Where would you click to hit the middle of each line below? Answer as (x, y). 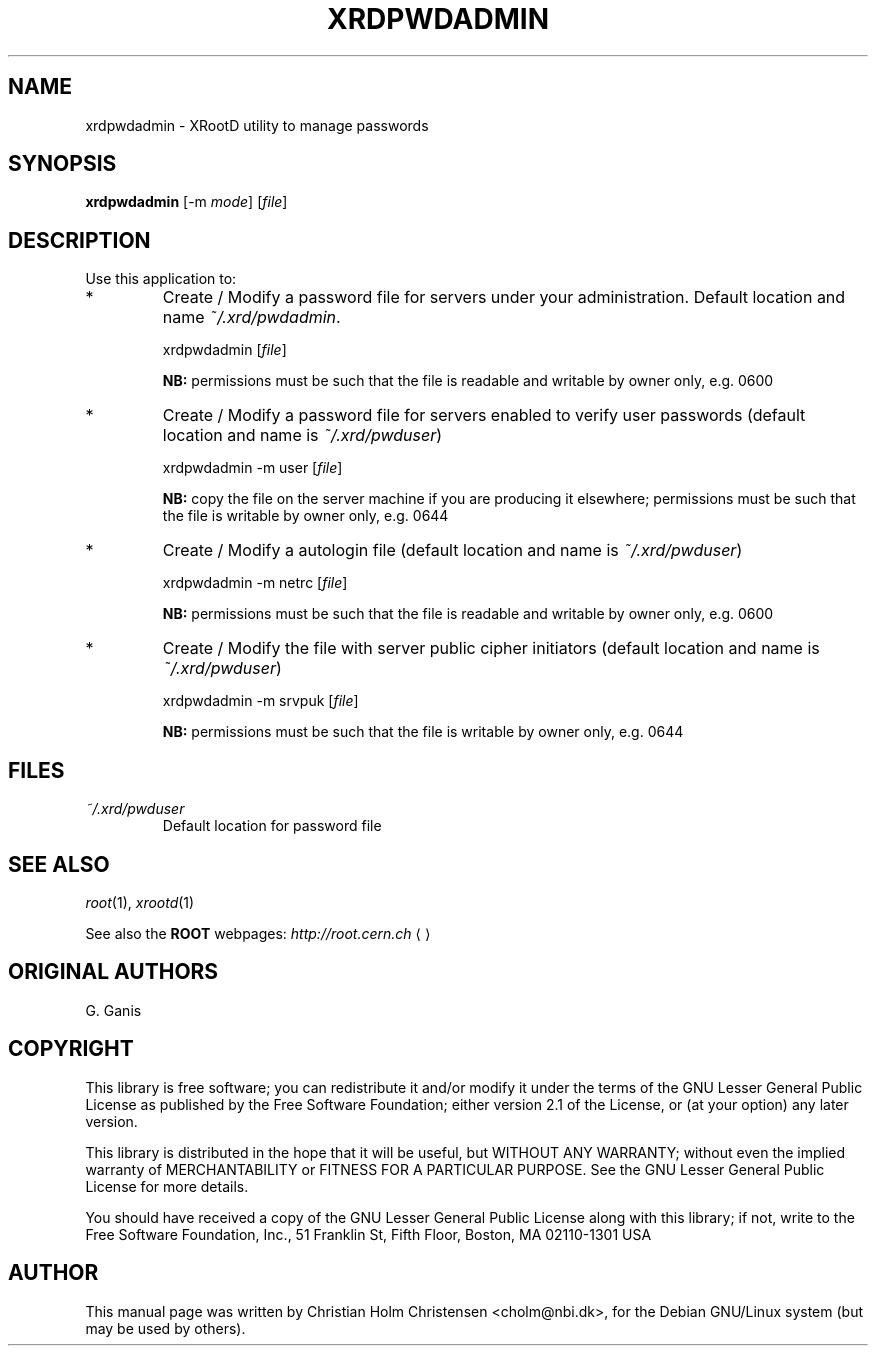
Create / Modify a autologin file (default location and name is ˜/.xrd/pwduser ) (452, 550)
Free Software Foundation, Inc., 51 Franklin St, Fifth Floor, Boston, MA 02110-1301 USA (368, 1234)
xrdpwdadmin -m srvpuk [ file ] (260, 701)
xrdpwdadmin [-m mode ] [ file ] (186, 202)
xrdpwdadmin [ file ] (224, 350)
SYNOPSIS (62, 164)
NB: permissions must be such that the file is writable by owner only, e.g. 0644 (423, 732)
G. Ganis (113, 1010)
